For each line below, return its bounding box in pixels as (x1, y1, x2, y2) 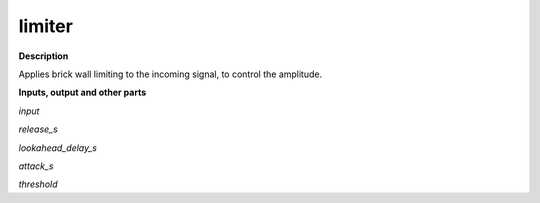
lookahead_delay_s (18, 141, 98, 154)
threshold (18, 178, 59, 190)
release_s (18, 123, 59, 135)
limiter (18, 15, 74, 37)
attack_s (18, 160, 54, 172)
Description (18, 50, 69, 62)
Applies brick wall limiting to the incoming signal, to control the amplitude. (18, 68, 323, 80)
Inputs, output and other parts (18, 86, 147, 99)
